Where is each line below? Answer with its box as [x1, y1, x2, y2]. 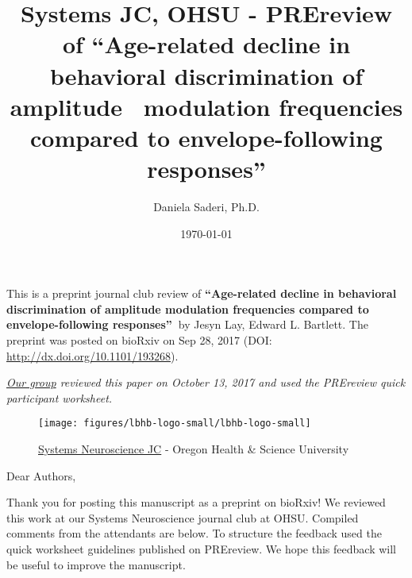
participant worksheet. [6, 389, 113, 406]
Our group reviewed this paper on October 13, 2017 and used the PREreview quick [6, 374, 406, 391]
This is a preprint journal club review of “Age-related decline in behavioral [6, 285, 397, 302]
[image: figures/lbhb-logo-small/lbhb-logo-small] [38, 418, 311, 430]
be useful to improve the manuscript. [6, 556, 186, 572]
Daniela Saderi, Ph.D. [153, 198, 260, 215]
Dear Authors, [6, 467, 76, 484]
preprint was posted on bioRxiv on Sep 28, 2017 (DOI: [6, 332, 272, 349]
